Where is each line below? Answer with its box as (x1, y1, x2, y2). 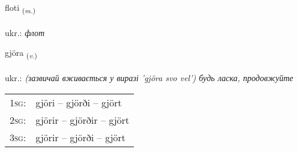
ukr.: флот (5, 26, 45, 38)
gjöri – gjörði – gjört (35, 95, 122, 109)
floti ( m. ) (5, 1, 36, 15)
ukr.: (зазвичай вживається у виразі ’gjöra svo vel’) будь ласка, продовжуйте (5, 71, 294, 84)
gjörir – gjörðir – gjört (35, 112, 130, 127)
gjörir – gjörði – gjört (35, 130, 126, 144)
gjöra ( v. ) (5, 46, 37, 61)
